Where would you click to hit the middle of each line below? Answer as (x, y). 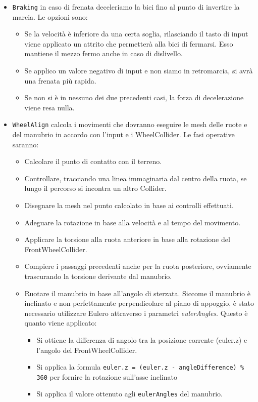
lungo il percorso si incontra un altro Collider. (95, 188)
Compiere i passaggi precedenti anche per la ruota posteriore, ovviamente (138, 266)
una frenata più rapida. (60, 80)
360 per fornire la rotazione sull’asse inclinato (107, 376)
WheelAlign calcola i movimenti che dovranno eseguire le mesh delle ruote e (130, 124)
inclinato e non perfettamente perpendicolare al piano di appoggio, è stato (139, 303)
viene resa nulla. (49, 107)
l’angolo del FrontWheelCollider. (87, 350)
